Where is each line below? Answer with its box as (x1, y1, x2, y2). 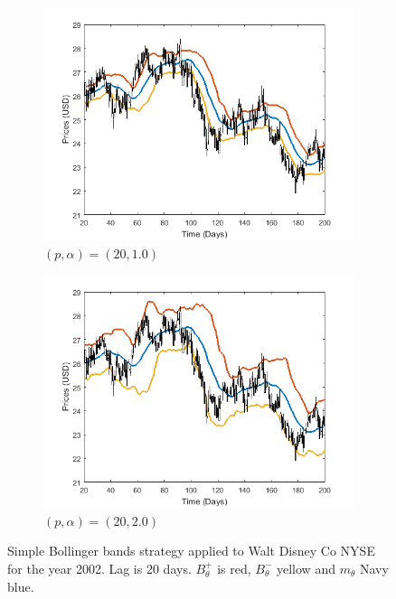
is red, (217, 558, 251, 577)
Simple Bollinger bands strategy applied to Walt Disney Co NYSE (7, 541, 375, 560)
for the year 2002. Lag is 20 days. (7, 558, 192, 577)
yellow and (277, 558, 335, 577)
